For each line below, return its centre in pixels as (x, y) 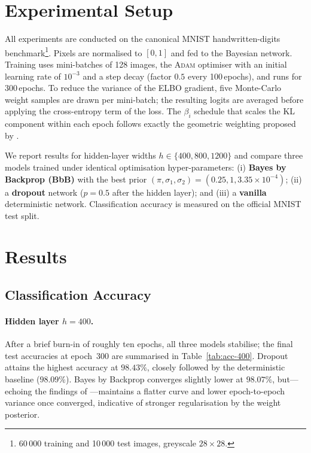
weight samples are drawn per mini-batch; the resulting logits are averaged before (154, 99)
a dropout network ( (44, 192)
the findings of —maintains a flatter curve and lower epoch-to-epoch (160, 390)
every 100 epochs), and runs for (245, 76)
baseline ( (22, 379)
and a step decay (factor (127, 76)
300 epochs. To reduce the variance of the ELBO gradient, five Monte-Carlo (143, 88)
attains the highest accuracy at (62, 367)
